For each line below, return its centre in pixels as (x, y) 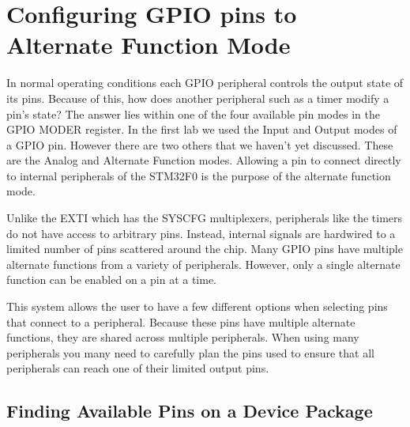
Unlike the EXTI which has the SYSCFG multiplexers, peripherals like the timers (205, 218)
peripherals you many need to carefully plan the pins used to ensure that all (190, 352)
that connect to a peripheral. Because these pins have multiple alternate (181, 321)
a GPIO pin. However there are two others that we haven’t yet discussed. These (200, 144)
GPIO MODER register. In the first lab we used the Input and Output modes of (202, 129)
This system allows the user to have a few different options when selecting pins (197, 306)
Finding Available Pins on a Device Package (190, 411)
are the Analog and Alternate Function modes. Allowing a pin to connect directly (204, 160)
